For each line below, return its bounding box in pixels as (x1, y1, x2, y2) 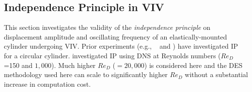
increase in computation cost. (4, 79, 91, 89)
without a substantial (185, 69, 248, 79)
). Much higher (51, 60, 96, 70)
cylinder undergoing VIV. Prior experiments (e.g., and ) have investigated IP (4, 41, 238, 51)
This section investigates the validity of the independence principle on (4, 22, 210, 32)
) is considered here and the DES (144, 60, 243, 70)
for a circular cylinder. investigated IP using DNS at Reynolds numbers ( (4, 50, 221, 60)
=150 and (4, 60, 33, 70)
